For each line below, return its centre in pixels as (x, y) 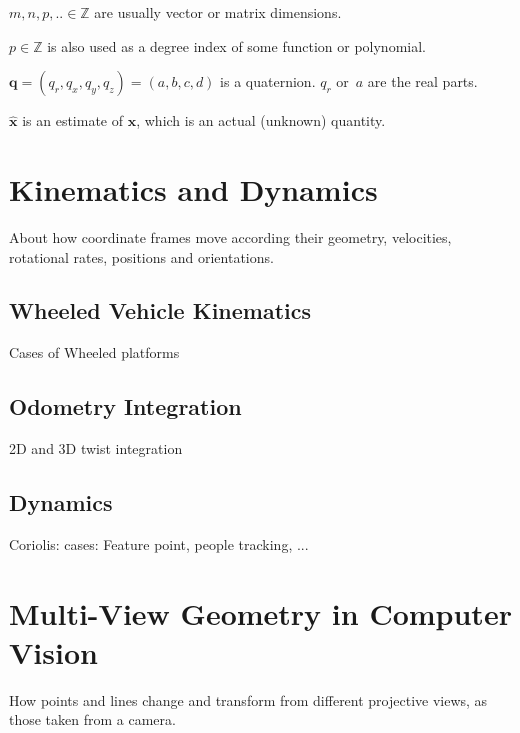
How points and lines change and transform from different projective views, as (248, 699)
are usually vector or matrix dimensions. (218, 12)
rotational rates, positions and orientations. (141, 256)
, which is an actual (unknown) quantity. (261, 120)
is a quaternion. (268, 81)
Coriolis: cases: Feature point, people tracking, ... (159, 543)
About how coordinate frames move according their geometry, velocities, (230, 236)
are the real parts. (422, 81)
